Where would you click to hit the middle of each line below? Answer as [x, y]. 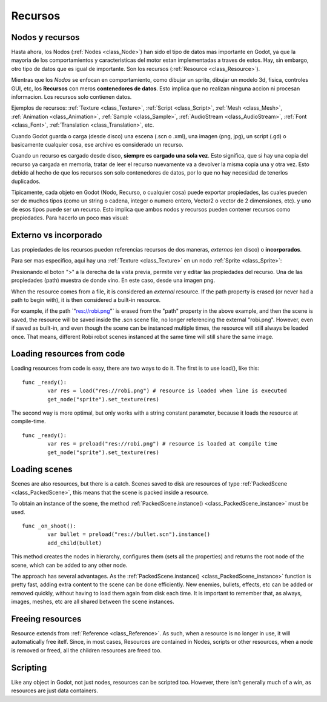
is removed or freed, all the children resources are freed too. [86, 650]
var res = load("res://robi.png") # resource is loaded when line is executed [167, 391]
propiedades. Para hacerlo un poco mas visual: [70, 218]
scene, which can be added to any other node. [69, 565]
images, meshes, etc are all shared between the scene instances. [93, 602]
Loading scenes [42, 470]
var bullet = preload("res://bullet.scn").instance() [129, 534]
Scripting [29, 668]
